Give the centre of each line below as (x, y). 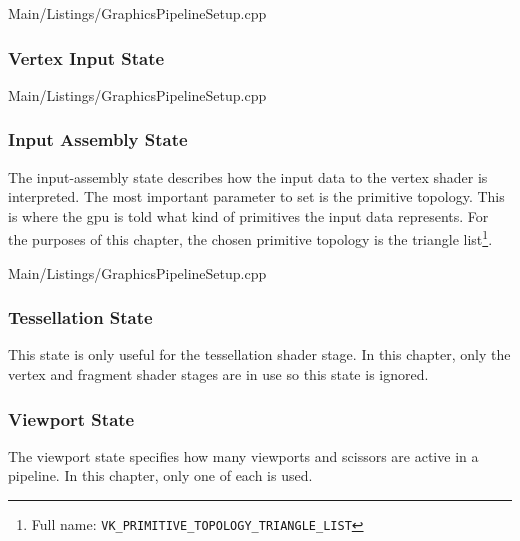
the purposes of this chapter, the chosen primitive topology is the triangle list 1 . (250, 238)
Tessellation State (80, 317)
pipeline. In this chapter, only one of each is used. (160, 475)
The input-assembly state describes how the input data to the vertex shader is (248, 176)
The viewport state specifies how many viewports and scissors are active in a (243, 455)
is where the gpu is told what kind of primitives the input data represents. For (248, 215)
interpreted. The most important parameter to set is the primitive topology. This (256, 196)
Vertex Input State (86, 57)
